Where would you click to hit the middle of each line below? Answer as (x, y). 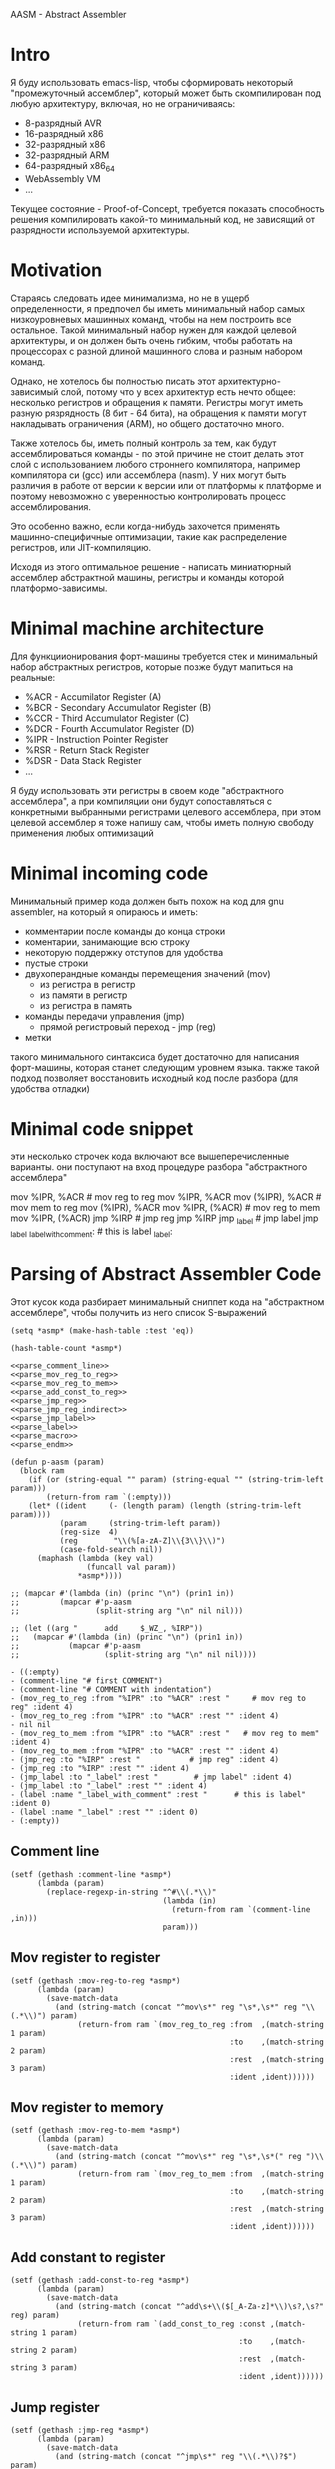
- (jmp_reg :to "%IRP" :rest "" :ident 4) (100, 1769)
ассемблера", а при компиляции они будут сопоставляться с (141, 801)
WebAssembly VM (63, 178)
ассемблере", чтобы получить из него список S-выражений (139, 1313)
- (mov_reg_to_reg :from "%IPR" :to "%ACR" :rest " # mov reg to (158, 1699)
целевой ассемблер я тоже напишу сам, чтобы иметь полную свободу (162, 822)
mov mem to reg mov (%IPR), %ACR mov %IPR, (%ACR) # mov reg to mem (165, 1208)
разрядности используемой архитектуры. (100, 230)
